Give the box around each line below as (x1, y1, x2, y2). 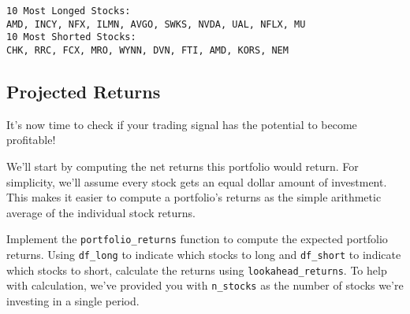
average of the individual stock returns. (6, 204, 196, 220)
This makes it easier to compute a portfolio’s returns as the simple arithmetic (6, 189, 382, 205)
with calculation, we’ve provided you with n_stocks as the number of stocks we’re (6, 277, 404, 294)
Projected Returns (6, 79, 161, 104)
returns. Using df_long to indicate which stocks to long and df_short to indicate (6, 246, 401, 263)
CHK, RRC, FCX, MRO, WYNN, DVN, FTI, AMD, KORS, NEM (6, 44, 289, 56)
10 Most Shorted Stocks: (6, 31, 136, 43)
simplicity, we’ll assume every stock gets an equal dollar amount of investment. (6, 173, 387, 190)
